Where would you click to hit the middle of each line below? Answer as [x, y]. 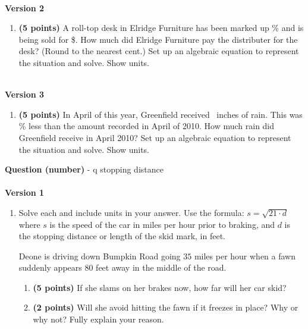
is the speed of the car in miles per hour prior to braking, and [162, 224]
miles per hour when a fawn [245, 256]
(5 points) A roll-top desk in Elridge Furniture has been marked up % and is [161, 28]
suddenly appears [50, 267]
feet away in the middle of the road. [161, 267]
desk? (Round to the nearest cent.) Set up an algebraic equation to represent [159, 51]
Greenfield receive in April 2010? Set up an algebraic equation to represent [155, 137]
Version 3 [25, 94]
